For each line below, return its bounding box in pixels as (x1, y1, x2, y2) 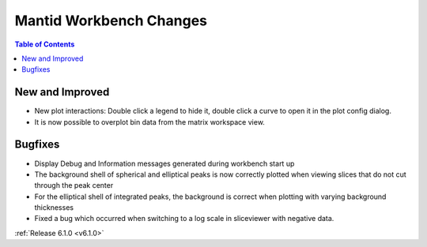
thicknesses (34, 203, 74, 212)
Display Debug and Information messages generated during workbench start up (34, 159, 295, 168)
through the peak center (34, 181, 114, 190)
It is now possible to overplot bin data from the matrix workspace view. (34, 117, 265, 126)
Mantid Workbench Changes (14, 12, 207, 29)
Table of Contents (14, 39, 75, 49)
